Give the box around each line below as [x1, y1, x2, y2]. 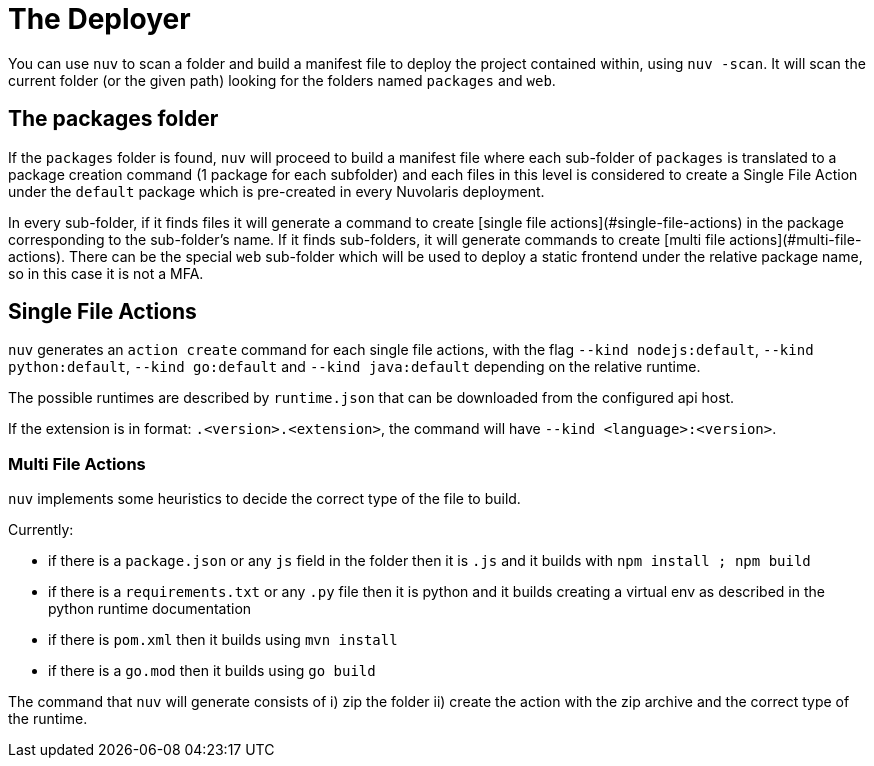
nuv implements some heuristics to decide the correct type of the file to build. [8, 490, 521, 508]
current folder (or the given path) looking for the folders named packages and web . [8, 71, 556, 89]
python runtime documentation [48, 600, 252, 618]
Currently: [8, 521, 74, 539]
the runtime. [8, 710, 88, 728]
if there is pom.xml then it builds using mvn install [48, 631, 398, 649]
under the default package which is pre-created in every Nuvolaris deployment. [8, 182, 545, 200]
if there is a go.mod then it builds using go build [48, 662, 376, 680]
